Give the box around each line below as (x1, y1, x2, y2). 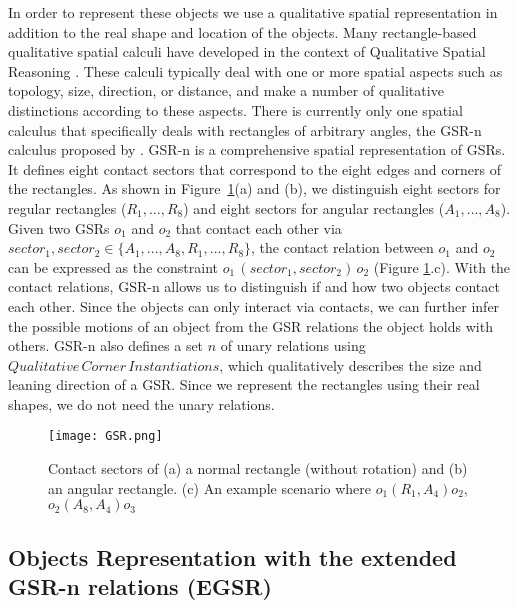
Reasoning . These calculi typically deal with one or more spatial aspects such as (8, 60, 503, 81)
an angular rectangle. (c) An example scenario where (48, 477, 371, 498)
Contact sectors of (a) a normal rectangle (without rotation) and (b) (48, 458, 468, 479)
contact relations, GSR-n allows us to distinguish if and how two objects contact (8, 276, 500, 297)
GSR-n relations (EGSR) (8, 571, 272, 602)
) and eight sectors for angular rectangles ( (183, 197, 445, 218)
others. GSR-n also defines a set (8, 335, 204, 356)
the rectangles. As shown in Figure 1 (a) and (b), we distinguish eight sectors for (8, 178, 501, 199)
